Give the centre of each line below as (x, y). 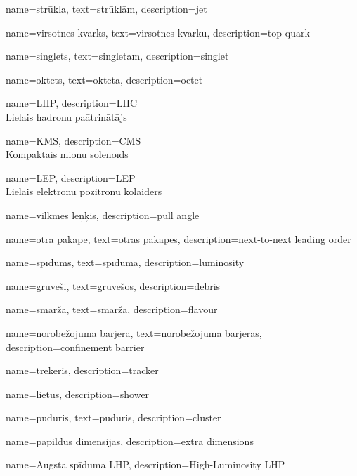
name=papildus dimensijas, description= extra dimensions (130, 441)
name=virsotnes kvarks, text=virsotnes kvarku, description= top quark (158, 32)
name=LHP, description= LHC (71, 103)
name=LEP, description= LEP (71, 177)
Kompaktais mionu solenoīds (67, 154)
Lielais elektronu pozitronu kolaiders (84, 191)
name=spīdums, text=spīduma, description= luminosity (125, 262)
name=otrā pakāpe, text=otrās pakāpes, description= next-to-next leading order (178, 238)
